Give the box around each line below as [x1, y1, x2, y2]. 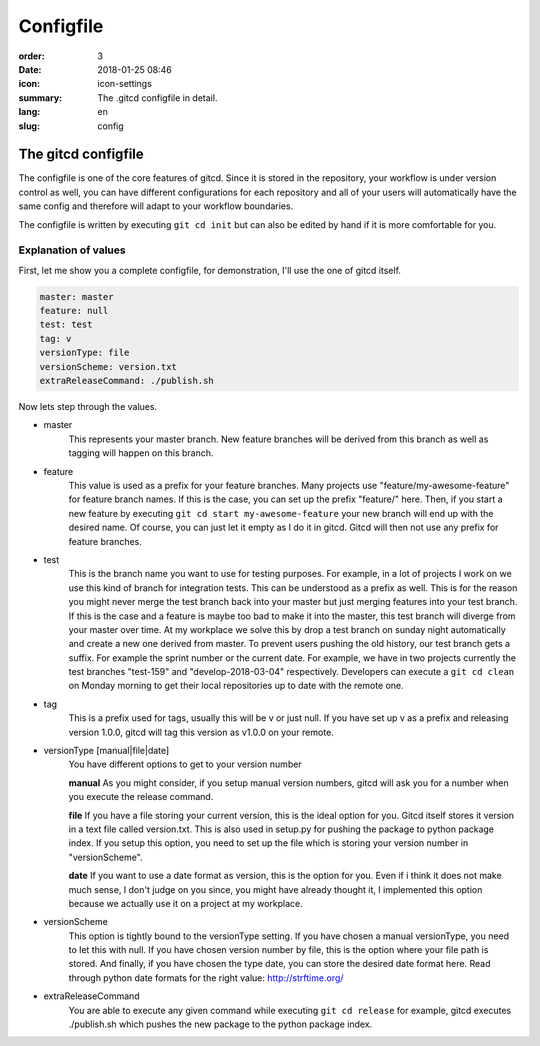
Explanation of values [18, 243, 126, 257]
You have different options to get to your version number [68, 758, 302, 770]
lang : [18, 106, 41, 118]
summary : [18, 91, 63, 104]
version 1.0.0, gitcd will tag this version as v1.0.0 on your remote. [68, 726, 334, 738]
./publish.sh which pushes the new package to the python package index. [68, 1018, 373, 1030]
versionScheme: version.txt [39, 361, 177, 372]
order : [18, 50, 45, 62]
